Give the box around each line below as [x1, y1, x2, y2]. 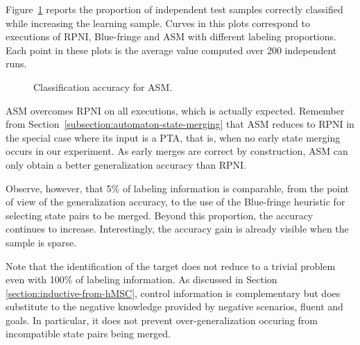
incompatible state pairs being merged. [6, 326, 171, 341]
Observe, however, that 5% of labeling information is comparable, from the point [6, 180, 350, 195]
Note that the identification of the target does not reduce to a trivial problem [6, 258, 336, 273]
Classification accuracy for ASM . [33, 79, 173, 94]
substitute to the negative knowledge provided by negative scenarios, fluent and [6, 299, 343, 314]
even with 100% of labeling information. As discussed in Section [6, 272, 277, 287]
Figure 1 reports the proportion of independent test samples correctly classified [6, 2, 343, 16]
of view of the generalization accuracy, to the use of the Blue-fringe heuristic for [6, 194, 345, 209]
